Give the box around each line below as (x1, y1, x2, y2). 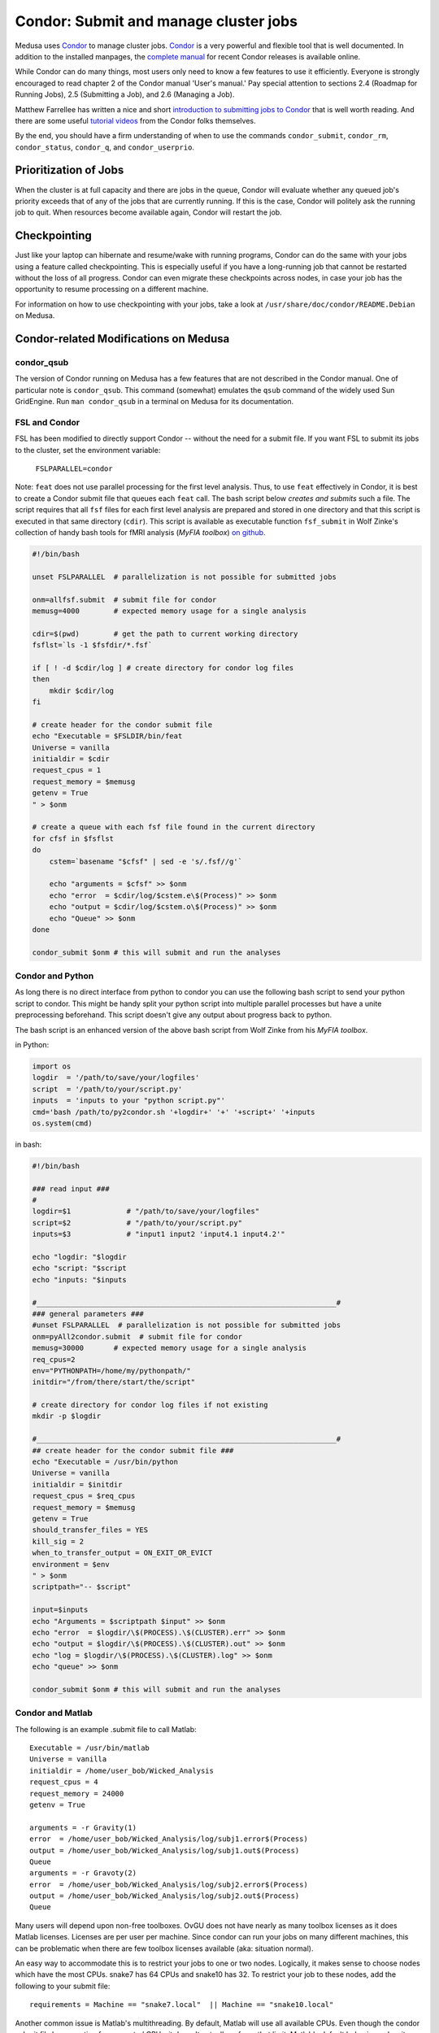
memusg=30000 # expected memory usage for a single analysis (32, 1343, 307, 1353)
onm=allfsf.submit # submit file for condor (32, 594, 217, 604)
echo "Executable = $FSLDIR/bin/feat (32, 732, 183, 741)
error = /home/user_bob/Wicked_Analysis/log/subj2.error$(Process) (29, 1879, 308, 1889)
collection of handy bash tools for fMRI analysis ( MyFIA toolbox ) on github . (15, 528, 266, 538)
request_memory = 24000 (29, 1789, 124, 1798)
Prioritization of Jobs (15, 163, 124, 177)
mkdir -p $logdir (32, 1412, 102, 1421)
